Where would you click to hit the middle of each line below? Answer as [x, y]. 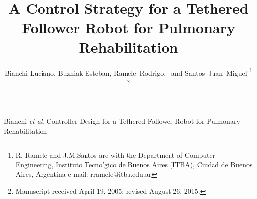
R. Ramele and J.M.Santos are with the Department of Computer [115, 155]
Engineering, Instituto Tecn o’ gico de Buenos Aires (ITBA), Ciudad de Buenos [134, 164]
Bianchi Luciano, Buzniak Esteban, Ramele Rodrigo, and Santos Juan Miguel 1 [128, 72]
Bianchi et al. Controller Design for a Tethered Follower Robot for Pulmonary [122, 121]
